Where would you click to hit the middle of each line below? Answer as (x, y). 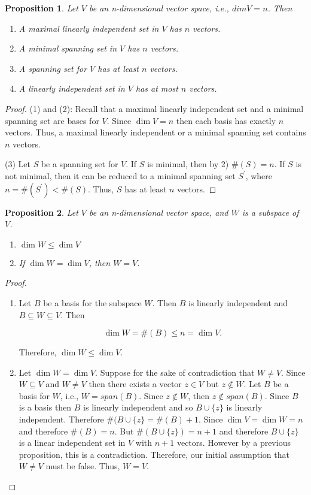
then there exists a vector (135, 384)
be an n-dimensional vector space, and (159, 212)
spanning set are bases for (52, 120)
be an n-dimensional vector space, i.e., (159, 8)
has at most (157, 88)
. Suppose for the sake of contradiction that (175, 372)
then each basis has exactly (226, 120)
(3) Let (18, 164)
